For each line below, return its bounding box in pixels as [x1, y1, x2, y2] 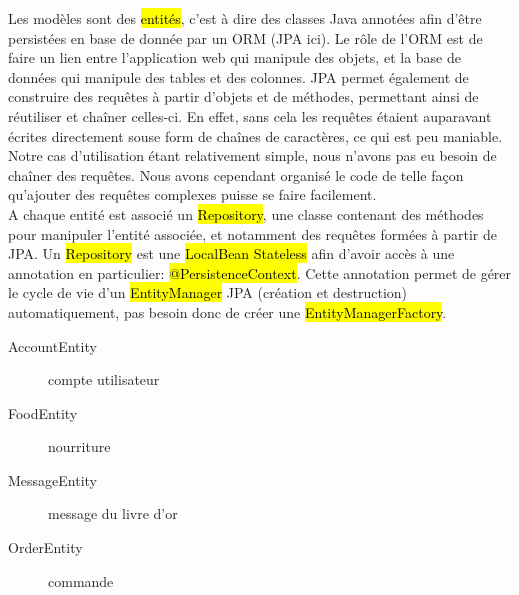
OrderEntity [8, 537, 83, 558]
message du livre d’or [48, 503, 178, 524]
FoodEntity [8, 402, 78, 423]
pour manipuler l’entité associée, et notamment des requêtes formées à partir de [8, 223, 498, 244]
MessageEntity [8, 469, 98, 490]
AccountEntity [8, 335, 97, 356]
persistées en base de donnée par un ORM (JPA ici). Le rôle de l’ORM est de [8, 27, 483, 48]
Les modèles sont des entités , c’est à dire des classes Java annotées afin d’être [8, 8, 482, 28]
